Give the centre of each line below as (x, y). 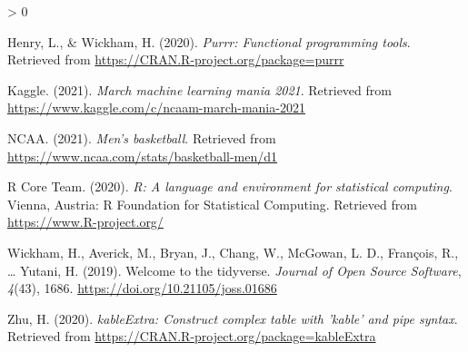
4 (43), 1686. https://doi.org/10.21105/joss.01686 (142, 288)
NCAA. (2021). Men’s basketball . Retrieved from (142, 137)
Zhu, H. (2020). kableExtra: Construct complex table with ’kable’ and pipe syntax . (233, 318)
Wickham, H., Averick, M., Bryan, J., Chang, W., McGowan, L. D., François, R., (233, 252)
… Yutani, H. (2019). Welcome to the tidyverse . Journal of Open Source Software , (234, 270)
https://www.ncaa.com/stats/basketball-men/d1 (143, 156)
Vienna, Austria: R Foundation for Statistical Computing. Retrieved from (212, 204)
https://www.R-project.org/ (85, 222)
